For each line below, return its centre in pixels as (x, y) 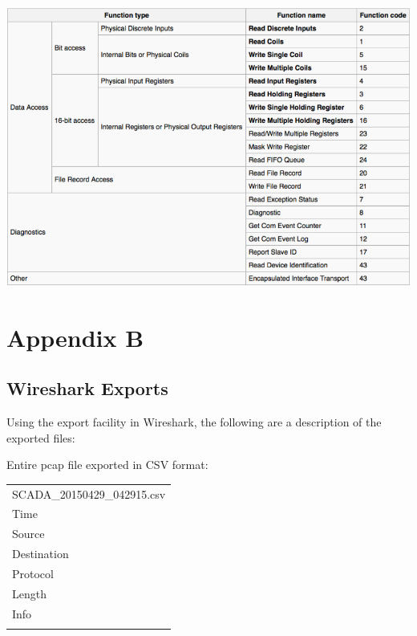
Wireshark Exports (87, 388)
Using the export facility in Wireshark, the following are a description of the (194, 422)
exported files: (41, 437)
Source (28, 534)
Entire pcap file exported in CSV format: (107, 465)
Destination (40, 554)
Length (29, 593)
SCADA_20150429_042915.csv (89, 493)
